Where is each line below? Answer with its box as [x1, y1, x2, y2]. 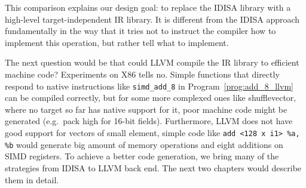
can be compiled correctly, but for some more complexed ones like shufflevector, [5, 91, 296, 104]
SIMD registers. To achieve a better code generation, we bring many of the [5, 150, 279, 162]
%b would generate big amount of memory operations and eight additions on [5, 138, 283, 150]
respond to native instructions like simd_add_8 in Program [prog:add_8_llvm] [5, 79, 293, 92]
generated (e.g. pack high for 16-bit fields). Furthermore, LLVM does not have [5, 115, 293, 127]
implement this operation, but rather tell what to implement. [5, 36, 229, 48]
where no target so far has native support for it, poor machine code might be [5, 103, 287, 115]
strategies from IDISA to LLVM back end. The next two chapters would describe [5, 161, 302, 174]
